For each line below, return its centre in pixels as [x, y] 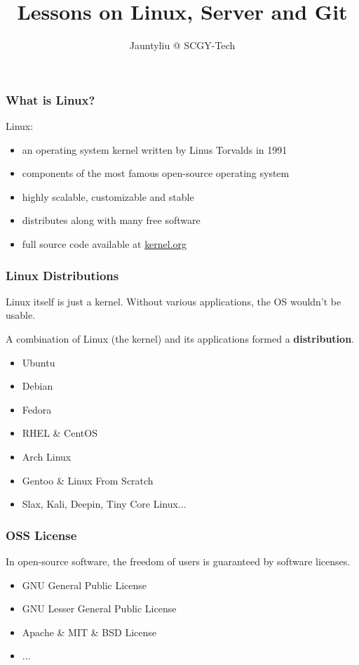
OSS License [41, 535]
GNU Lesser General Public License [99, 608]
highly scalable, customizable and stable [108, 196]
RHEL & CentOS [60, 433]
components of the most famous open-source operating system [156, 173]
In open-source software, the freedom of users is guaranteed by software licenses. [178, 561]
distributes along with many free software [111, 220]
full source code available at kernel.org [104, 243]
